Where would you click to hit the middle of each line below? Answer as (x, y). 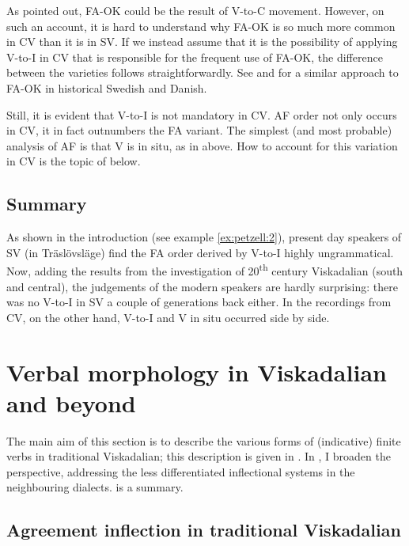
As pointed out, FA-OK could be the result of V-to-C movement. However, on (195, 10)
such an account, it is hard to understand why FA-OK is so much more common (201, 26)
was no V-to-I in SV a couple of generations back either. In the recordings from (199, 302)
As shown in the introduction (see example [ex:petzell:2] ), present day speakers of (204, 237)
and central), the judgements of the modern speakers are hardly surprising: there (202, 286)
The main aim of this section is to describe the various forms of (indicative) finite (204, 440)
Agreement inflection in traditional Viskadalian (204, 530)
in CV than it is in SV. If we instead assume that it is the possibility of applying (202, 42)
